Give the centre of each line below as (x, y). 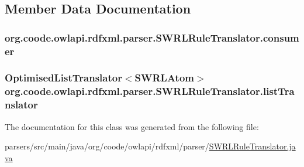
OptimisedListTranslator (63, 78)
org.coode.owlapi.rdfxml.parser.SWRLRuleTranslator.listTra (150, 91)
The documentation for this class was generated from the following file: (132, 126)
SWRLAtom (164, 78)
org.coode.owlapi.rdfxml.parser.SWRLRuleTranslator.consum (152, 37)
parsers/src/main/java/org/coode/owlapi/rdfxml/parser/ (107, 146)
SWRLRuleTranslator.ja (252, 146)
